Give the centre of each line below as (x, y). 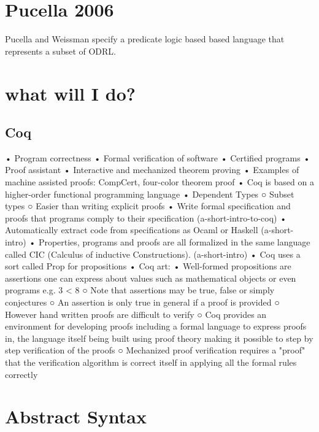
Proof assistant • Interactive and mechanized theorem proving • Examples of (152, 170)
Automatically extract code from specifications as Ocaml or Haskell (132, 230)
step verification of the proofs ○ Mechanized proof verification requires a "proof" (155, 350)
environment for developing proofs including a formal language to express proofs (156, 326)
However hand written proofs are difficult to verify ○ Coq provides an (136, 314)
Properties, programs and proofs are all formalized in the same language (174, 242)
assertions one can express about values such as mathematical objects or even (151, 278)
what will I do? (70, 93)
